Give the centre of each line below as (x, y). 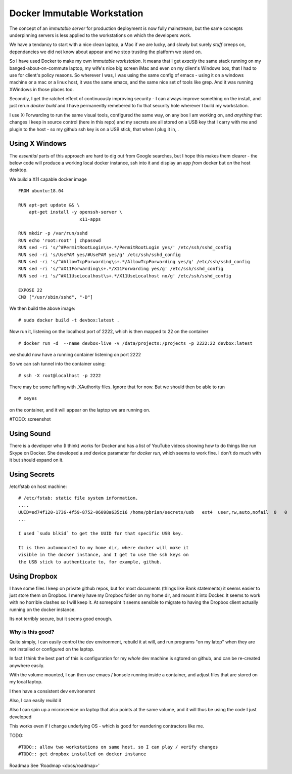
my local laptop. (26, 682)
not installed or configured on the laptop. (52, 649)
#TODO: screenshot (30, 419)
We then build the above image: (42, 308)
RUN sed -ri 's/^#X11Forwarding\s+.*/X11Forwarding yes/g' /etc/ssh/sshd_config (121, 269)
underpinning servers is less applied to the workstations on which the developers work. (100, 35)
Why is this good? (32, 632)
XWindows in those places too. (42, 89)
